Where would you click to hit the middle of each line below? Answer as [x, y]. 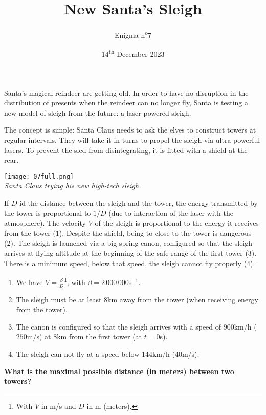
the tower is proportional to [48, 213]
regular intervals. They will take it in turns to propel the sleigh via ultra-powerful [132, 140]
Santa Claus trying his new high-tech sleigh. [73, 185]
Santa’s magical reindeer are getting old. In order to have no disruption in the [126, 92]
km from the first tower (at [99, 336]
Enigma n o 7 [133, 34]
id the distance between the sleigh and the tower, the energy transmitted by [139, 203]
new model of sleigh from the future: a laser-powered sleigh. [98, 112]
